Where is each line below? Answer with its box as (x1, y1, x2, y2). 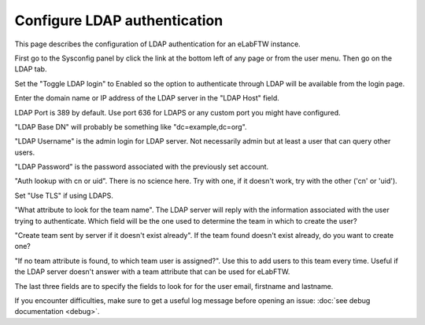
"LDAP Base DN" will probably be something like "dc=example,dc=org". (14, 122, 247, 131)
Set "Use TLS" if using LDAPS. (14, 191, 114, 200)
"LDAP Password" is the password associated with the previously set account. (14, 162, 269, 172)
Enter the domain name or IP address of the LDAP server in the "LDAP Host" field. (14, 93, 279, 103)
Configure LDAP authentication (14, 12, 224, 29)
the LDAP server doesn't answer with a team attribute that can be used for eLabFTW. (14, 267, 290, 276)
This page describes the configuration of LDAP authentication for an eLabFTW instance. (14, 39, 301, 49)
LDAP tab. (14, 64, 47, 74)
